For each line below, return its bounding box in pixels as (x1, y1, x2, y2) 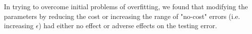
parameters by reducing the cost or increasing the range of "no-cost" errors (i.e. (4, 11, 240, 21)
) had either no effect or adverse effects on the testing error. (39, 20, 217, 31)
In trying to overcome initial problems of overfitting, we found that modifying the (4, 1, 248, 11)
